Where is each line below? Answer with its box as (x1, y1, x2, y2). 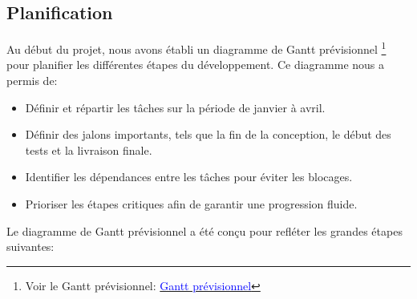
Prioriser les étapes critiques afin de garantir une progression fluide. (25, 196, 358, 212)
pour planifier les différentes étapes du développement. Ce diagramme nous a (6, 56, 385, 73)
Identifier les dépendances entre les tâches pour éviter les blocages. (25, 168, 353, 185)
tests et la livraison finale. (25, 141, 152, 158)
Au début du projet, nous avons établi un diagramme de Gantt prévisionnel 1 (6, 38, 387, 57)
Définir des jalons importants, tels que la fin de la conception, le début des (25, 126, 391, 143)
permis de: (6, 72, 58, 89)
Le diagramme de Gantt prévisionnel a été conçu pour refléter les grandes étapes (6, 222, 403, 239)
